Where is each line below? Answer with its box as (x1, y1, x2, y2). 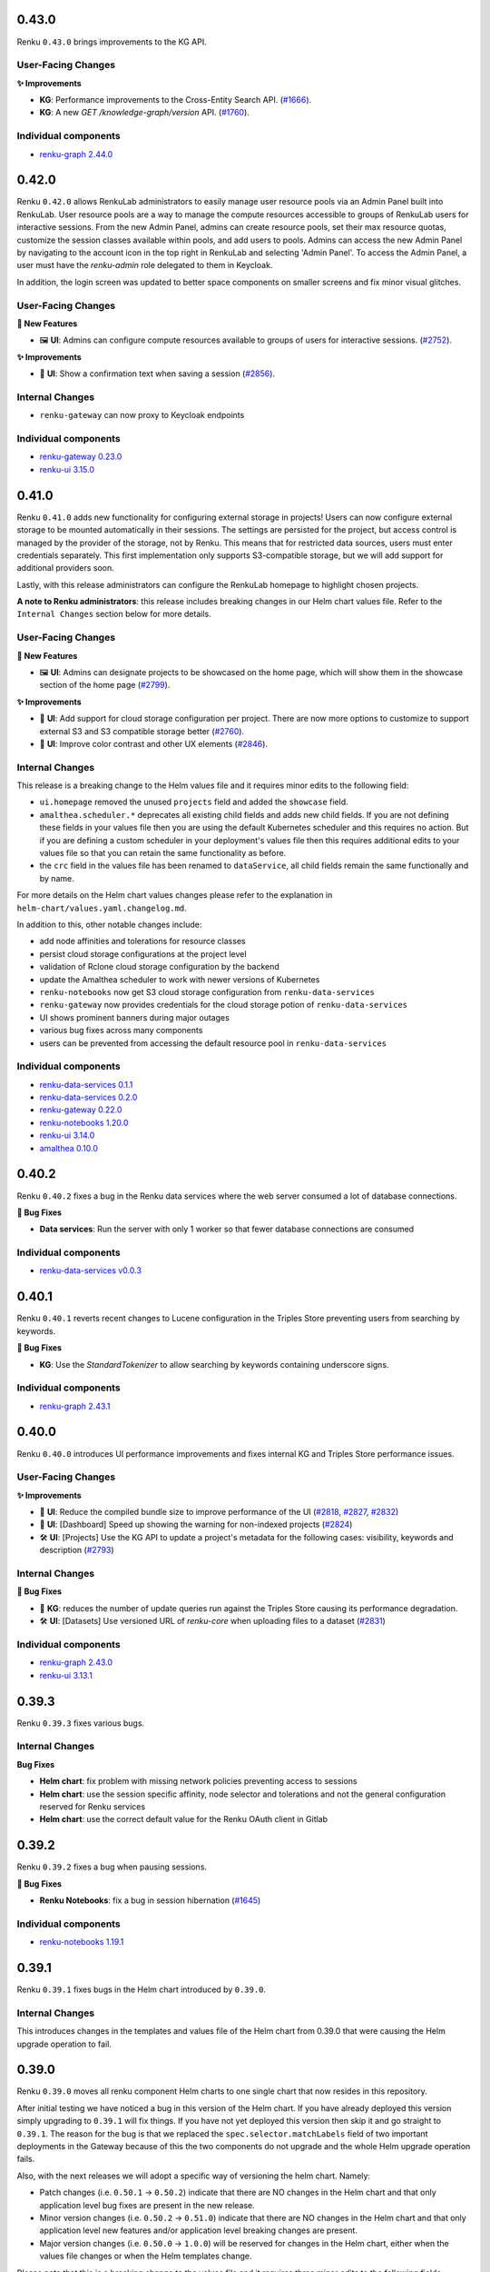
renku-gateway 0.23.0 (39, 451, 122, 463)
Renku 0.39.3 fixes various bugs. (16, 1718, 145, 1729)
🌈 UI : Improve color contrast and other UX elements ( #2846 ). (39, 738, 268, 749)
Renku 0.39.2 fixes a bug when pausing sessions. (16, 1861, 208, 1872)
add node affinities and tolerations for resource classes (39, 936, 246, 947)
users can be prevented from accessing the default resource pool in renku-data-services (39, 1037, 387, 1049)
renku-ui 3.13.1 (39, 1669, 93, 1680)
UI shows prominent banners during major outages (39, 1011, 230, 1022)
